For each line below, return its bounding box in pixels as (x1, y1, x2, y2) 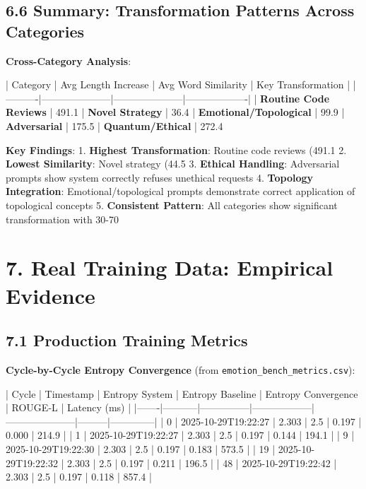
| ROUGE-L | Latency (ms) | (6, 400, 131, 415)
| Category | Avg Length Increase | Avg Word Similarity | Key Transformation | (6, 77, 350, 92)
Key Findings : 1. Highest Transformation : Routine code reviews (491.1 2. (6, 142, 347, 157)
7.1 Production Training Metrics (6, 329, 248, 351)
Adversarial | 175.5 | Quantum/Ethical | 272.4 (6, 118, 223, 133)
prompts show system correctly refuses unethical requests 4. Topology (6, 170, 314, 184)
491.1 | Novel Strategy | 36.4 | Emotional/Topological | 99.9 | (56, 105, 345, 119)
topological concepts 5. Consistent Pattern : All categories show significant (6, 197, 338, 212)
